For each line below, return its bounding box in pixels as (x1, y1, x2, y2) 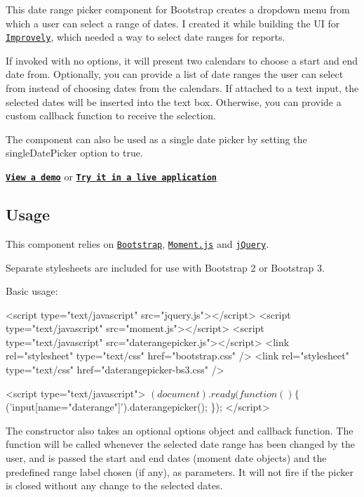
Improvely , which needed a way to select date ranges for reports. (6, 29, 285, 44)
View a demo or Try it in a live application (6, 169, 217, 183)
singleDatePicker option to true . (6, 145, 143, 160)
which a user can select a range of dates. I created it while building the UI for (6, 15, 340, 30)
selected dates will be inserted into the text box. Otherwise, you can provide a (6, 94, 342, 109)
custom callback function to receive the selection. (6, 108, 216, 123)
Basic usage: (6, 284, 58, 298)
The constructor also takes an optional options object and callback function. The (6, 423, 353, 437)
